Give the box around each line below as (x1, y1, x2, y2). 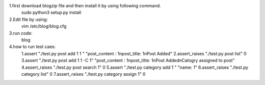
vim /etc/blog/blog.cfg (21, 23, 67, 29)
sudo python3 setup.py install (21, 10, 81, 16)
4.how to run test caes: (9, 44, 56, 50)
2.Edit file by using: (9, 16, 48, 22)
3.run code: (9, 30, 33, 36)
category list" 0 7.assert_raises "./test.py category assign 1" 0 (21, 71, 146, 77)
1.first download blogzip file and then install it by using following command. (9, 3, 161, 8)
